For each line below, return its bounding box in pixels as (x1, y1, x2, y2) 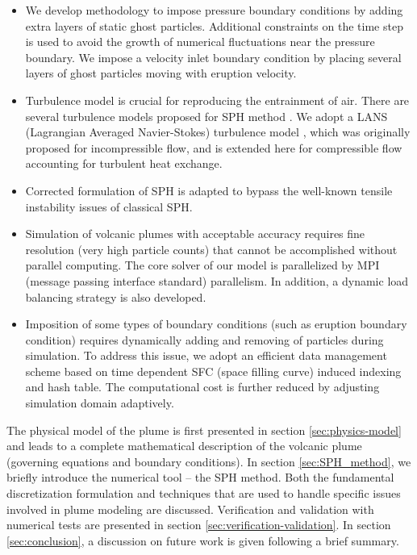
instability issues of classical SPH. (25, 198, 193, 215)
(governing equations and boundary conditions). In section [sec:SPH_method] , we (6, 453, 411, 469)
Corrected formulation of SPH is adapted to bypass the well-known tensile (25, 182, 393, 198)
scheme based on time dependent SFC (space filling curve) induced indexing (25, 362, 402, 379)
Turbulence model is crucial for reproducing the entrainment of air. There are (25, 91, 410, 108)
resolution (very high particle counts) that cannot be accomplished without (25, 240, 398, 257)
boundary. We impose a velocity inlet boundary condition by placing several (25, 48, 402, 65)
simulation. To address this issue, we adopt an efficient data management (25, 347, 387, 364)
